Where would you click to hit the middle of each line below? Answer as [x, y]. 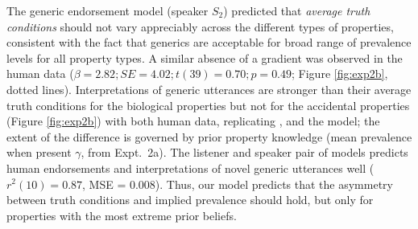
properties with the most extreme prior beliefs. [122, 215]
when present [39, 152]
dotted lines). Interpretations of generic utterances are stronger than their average [209, 89]
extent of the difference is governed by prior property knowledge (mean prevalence [209, 136]
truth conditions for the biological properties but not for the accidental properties [208, 105]
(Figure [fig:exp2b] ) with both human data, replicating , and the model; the [193, 121]
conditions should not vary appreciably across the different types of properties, [200, 26]
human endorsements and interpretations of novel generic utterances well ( [190, 168]
